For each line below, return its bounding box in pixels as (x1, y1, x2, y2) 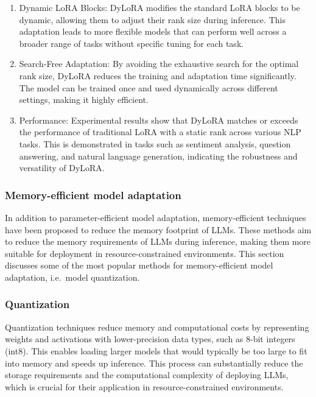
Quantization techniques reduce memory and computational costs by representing (5, 320, 309, 333)
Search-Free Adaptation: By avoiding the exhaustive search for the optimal (19, 57, 299, 70)
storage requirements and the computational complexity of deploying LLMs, (5, 368, 289, 381)
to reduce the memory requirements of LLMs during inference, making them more (5, 235, 311, 248)
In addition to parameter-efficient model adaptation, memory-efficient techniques (5, 211, 306, 223)
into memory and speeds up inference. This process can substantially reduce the (5, 356, 303, 369)
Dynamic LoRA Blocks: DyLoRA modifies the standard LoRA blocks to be (19, 1, 300, 13)
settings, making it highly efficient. (19, 93, 149, 106)
